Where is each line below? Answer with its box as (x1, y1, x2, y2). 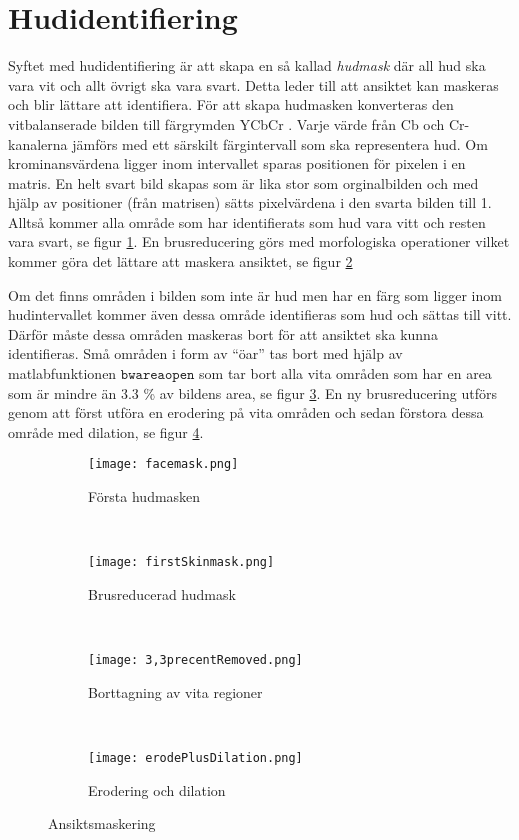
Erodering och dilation (88, 779, 226, 800)
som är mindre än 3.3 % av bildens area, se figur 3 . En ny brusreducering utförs (8, 382, 497, 403)
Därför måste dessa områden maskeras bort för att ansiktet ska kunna (8, 323, 438, 344)
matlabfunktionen (8, 363, 117, 384)
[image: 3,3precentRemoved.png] (88, 653, 303, 668)
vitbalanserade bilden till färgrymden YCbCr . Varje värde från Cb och (8, 113, 445, 134)
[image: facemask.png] (88, 457, 239, 472)
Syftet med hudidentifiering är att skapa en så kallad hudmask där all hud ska (8, 55, 486, 76)
